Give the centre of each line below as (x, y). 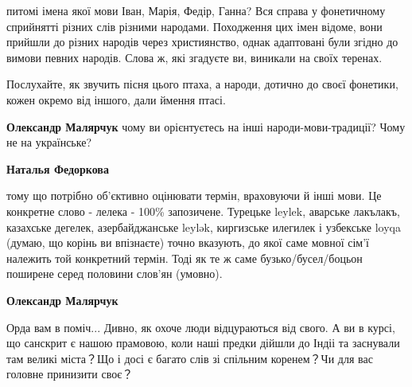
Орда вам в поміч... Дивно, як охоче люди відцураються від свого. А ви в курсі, (201, 327)
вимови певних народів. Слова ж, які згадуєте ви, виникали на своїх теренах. (194, 57)
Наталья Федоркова (58, 168)
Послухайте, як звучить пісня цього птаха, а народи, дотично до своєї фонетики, (202, 84)
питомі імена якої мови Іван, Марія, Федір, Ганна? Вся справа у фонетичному (196, 10)
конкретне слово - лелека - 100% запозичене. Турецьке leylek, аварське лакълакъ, (203, 211)
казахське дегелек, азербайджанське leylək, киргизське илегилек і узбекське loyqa (204, 227)
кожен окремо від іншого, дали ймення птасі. (116, 99)
